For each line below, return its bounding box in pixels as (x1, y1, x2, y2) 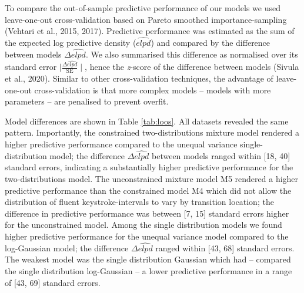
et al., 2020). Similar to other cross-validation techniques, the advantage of (5, 72, 273, 85)
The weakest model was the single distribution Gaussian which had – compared (5, 253, 291, 265)
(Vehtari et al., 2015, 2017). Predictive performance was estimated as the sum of (5, 25, 295, 37)
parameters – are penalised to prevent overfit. (5, 95, 169, 107)
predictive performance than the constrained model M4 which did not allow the (5, 184, 292, 196)
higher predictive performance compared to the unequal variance (5, 138, 238, 150)
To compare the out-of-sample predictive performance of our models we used (5, 2, 280, 14)
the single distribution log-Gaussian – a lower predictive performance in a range (5, 265, 292, 277)
